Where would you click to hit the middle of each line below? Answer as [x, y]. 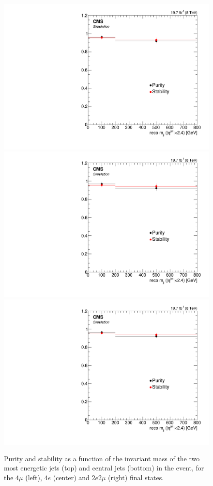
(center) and [71, 477]
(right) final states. [136, 477]
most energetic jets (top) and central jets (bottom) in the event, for [104, 468]
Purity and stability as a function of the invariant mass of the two [102, 458]
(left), [34, 477]
